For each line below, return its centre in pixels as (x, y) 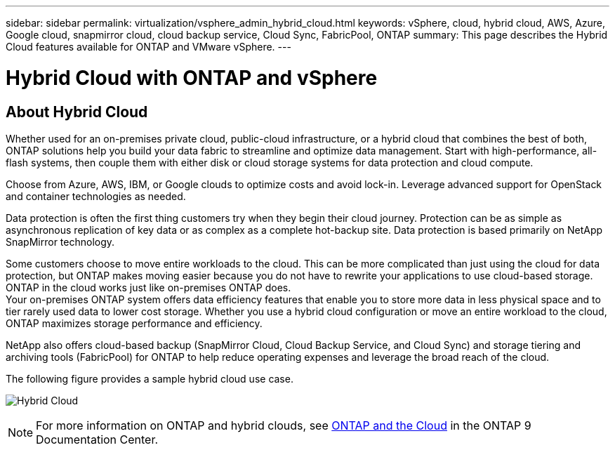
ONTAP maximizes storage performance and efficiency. (134, 323)
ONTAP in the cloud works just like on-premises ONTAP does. (148, 287)
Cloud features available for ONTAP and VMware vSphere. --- (148, 47)
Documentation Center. (97, 439)
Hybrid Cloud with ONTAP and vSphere (192, 78)
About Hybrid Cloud (77, 112)
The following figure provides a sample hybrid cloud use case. (150, 378)
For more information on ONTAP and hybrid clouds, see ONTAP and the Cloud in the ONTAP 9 (284, 425)
